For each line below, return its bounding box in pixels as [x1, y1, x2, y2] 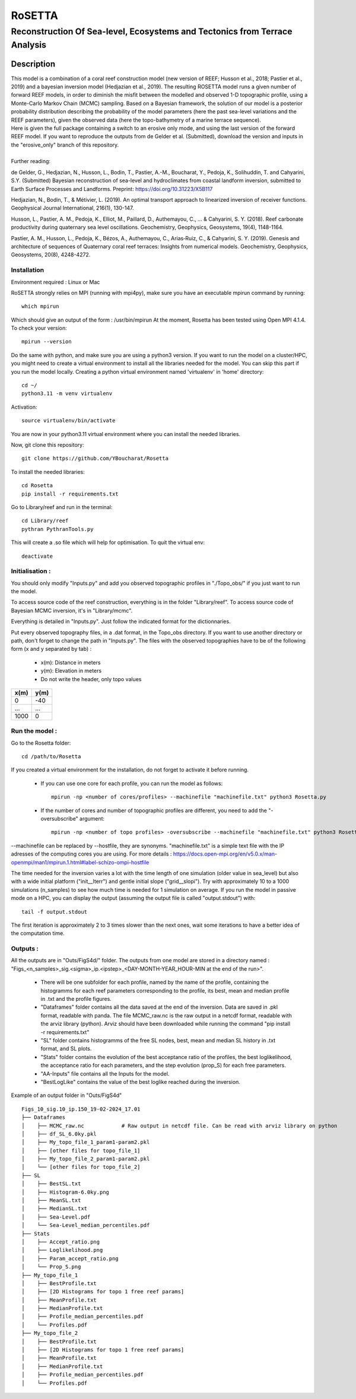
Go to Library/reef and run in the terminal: [11, 503, 113, 510]
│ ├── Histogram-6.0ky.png [21, 1188, 110, 1195]
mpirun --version [21, 338, 72, 345]
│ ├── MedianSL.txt [21, 1205, 88, 1212]
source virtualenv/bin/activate [21, 417, 116, 424]
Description [11, 59, 56, 69]
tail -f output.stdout [21, 908, 88, 915]
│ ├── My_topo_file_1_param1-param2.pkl [21, 1139, 150, 1146]
